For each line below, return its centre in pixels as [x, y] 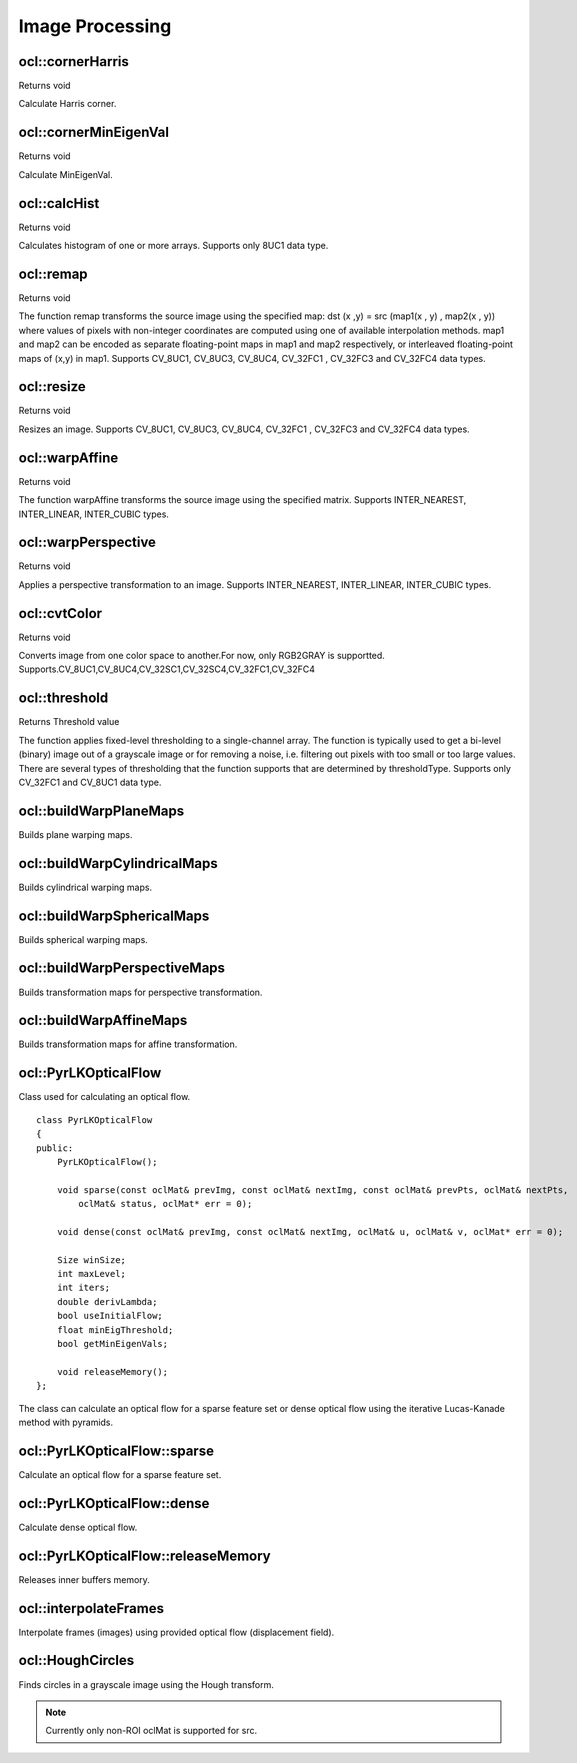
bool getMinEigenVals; [112, 1344]
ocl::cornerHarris [74, 61]
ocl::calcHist [59, 203]
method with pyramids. [66, 1422]
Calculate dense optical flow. [78, 1527]
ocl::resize [52, 386]
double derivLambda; [107, 1301]
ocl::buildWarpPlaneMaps [101, 810]
